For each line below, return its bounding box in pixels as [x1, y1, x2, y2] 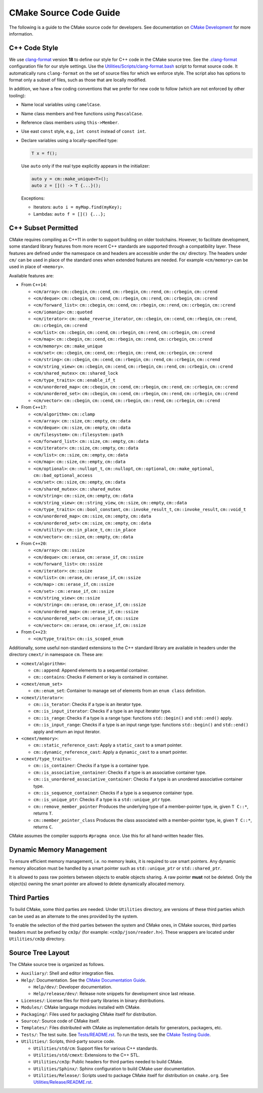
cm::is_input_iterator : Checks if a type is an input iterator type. [33, 708, 171, 714]
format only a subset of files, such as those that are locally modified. [9, 77, 147, 83]
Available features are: [9, 273, 54, 278]
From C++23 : [21, 629, 47, 635]
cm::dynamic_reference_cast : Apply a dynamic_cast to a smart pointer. [33, 749, 188, 755]
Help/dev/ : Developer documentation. [33, 984, 113, 990]
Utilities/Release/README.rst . [33, 1079, 93, 1085]
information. [9, 31, 34, 36]
